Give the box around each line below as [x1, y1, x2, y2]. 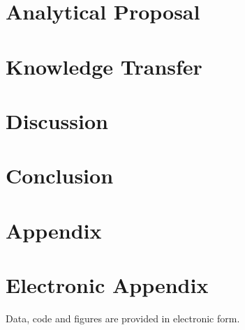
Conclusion [6, 161, 114, 190]
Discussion [6, 106, 108, 135]
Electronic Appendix [6, 271, 209, 299]
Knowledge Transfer [6, 52, 202, 80]
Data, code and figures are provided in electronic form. [6, 311, 240, 325]
